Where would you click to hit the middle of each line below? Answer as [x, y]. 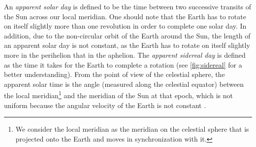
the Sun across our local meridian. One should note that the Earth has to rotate [125, 16]
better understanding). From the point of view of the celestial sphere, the [114, 74]
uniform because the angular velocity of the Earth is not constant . [105, 105]
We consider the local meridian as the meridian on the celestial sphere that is [132, 129]
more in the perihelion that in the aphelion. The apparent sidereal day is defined [125, 55]
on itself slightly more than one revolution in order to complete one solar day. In [125, 26]
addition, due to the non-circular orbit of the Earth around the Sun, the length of [127, 35]
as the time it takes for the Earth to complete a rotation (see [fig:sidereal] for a [123, 64]
